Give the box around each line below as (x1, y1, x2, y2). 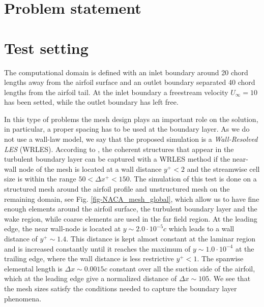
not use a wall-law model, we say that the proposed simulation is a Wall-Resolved (4, 134, 258, 144)
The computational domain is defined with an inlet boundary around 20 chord (4, 67, 248, 77)
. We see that (209, 273, 251, 284)
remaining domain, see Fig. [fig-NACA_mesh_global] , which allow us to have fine (4, 193, 259, 204)
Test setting (4, 37, 89, 58)
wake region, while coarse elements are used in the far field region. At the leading (4, 213, 257, 224)
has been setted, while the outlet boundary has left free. (4, 97, 179, 107)
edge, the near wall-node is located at (4, 223, 121, 234)
